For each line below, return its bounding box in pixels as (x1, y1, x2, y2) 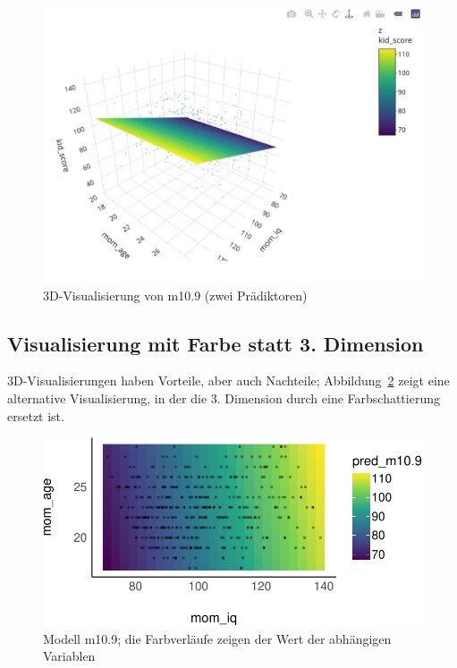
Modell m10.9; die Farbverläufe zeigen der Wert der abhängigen (43, 629, 392, 647)
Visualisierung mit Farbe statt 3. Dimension (7, 329, 424, 357)
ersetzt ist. (7, 406, 64, 425)
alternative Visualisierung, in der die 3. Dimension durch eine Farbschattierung (7, 389, 440, 408)
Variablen (43, 647, 96, 665)
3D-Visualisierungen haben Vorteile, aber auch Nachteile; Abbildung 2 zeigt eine (7, 371, 450, 390)
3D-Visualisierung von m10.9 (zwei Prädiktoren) (43, 285, 308, 304)
